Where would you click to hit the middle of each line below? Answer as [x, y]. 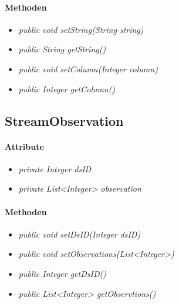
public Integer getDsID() [62, 273]
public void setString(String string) [81, 29]
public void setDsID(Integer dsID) [80, 234]
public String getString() [62, 49]
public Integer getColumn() [67, 88]
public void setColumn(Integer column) [88, 69]
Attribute [24, 146]
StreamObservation [64, 120]
